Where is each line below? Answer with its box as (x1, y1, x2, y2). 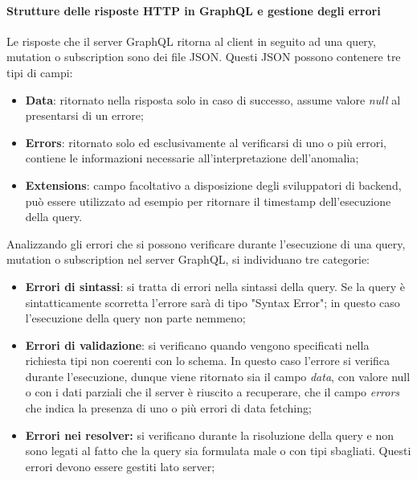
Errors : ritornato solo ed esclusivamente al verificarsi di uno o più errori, (25, 133, 386, 150)
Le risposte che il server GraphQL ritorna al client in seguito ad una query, (6, 32, 376, 49)
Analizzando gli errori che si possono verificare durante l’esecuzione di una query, (6, 235, 406, 252)
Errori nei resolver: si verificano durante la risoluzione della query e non (25, 426, 395, 443)
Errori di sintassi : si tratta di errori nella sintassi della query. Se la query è (25, 277, 405, 294)
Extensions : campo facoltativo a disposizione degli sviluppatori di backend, (25, 176, 402, 193)
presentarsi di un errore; (25, 107, 144, 124)
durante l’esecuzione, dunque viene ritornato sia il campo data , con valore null (25, 367, 411, 384)
